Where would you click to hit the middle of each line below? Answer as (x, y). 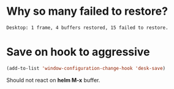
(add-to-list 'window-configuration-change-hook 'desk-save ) (86, 68)
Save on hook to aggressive (78, 52)
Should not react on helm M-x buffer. (53, 80)
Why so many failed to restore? (87, 11)
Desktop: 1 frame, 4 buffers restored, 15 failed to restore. (87, 28)
